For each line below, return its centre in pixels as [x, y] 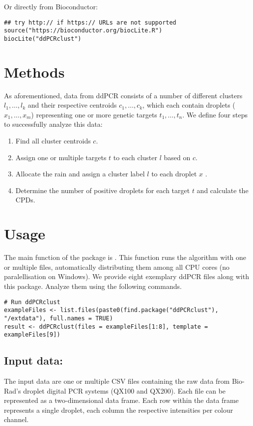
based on [177, 157]
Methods [34, 71]
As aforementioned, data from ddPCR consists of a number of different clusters [123, 95]
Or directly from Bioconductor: [51, 6]
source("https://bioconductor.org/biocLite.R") [83, 31]
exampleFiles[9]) [32, 335]
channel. [16, 419]
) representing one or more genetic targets [94, 114]
